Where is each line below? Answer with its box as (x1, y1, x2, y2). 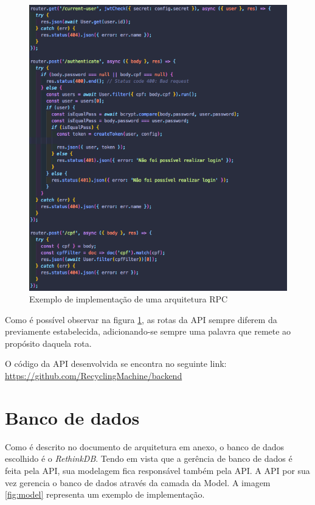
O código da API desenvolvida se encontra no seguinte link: (5, 357, 227, 370)
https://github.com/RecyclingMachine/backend (5, 369, 182, 382)
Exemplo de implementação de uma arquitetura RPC (29, 293, 228, 305)
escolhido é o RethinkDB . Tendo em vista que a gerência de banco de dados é (5, 452, 292, 465)
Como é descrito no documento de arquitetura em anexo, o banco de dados (5, 440, 285, 453)
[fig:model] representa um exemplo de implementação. (5, 488, 205, 501)
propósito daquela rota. (5, 336, 92, 349)
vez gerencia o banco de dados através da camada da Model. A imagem (5, 476, 271, 489)
